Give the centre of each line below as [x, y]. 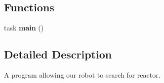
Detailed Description [58, 54]
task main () [24, 28]
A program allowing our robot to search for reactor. [82, 75]
